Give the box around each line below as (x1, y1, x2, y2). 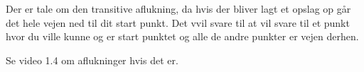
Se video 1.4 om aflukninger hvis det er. (6, 52, 178, 67)
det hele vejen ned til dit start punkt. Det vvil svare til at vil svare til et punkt (6, 15, 350, 30)
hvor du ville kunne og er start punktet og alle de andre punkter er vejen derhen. (6, 29, 359, 44)
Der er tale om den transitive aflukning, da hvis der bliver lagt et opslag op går (6, 1, 351, 16)
